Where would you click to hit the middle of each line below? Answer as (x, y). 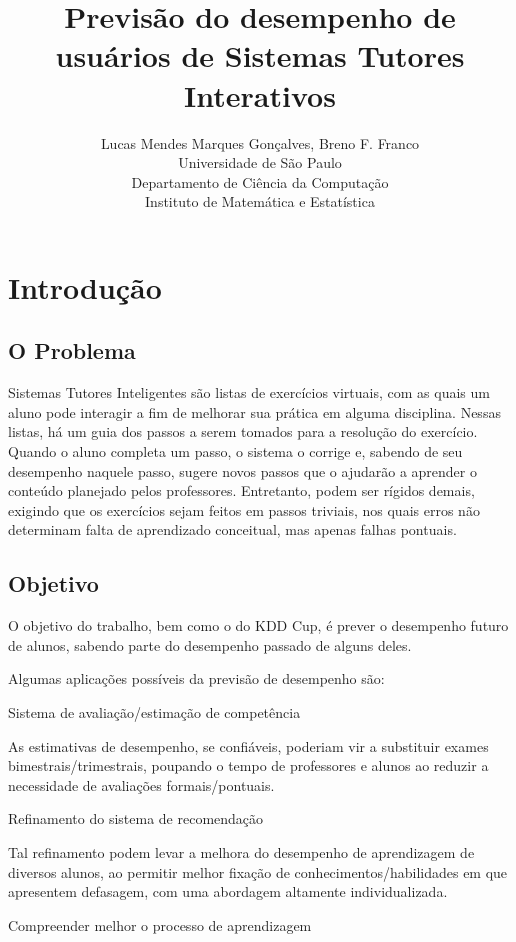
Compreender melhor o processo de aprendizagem (160, 924)
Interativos (260, 94)
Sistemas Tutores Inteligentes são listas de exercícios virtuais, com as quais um (249, 392)
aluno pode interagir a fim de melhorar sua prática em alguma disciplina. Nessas (254, 411)
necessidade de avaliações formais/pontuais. (141, 784)
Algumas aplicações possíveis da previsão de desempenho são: (196, 678)
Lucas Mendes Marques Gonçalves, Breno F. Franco (260, 142)
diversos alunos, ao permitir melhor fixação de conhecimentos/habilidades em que (258, 871)
